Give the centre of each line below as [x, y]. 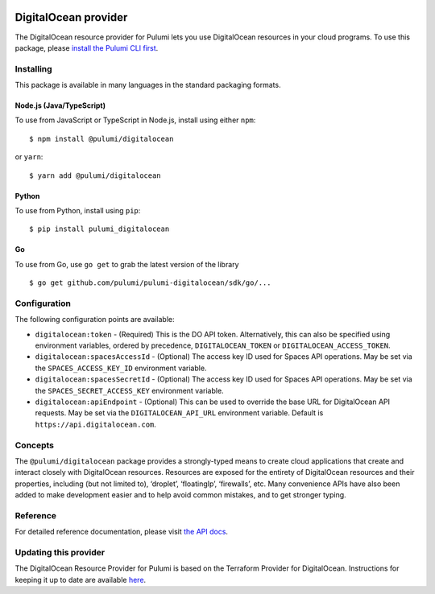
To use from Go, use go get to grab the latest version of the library [127, 264]
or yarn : [29, 157]
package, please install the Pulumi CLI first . [87, 47]
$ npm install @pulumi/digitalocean [101, 138]
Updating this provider [60, 553]
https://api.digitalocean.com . [96, 424]
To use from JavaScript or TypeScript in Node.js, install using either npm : [135, 120]
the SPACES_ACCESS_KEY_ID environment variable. [121, 368]
